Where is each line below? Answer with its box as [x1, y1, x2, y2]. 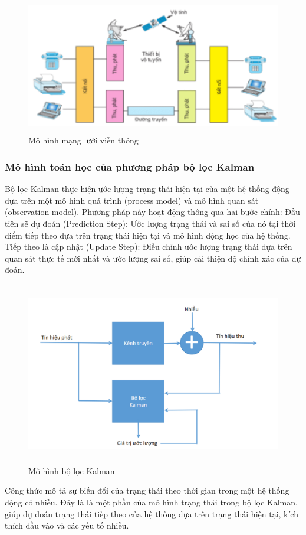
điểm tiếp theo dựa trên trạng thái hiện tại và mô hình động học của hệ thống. [5, 229, 291, 241]
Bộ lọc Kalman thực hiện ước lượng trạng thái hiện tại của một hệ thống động [5, 182, 289, 195]
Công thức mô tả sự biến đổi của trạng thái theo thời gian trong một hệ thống [5, 484, 289, 497]
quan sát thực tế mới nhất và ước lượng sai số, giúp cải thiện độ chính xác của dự [5, 252, 301, 264]
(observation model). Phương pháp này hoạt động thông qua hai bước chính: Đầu [5, 205, 300, 218]
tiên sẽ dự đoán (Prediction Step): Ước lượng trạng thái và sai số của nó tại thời [5, 217, 296, 229]
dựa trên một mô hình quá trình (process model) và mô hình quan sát [5, 194, 259, 206]
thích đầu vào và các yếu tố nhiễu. [5, 519, 129, 531]
